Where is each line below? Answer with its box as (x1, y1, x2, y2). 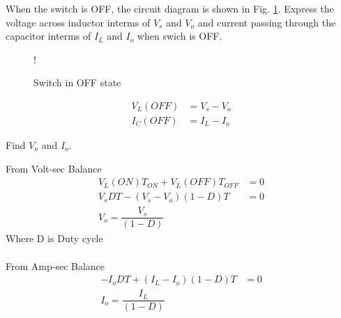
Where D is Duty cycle (6, 231, 103, 246)
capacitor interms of (6, 29, 91, 43)
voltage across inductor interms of (6, 15, 151, 29)
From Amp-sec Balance (6, 258, 105, 273)
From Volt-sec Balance (6, 161, 102, 175)
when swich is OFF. (137, 29, 222, 43)
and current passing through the (197, 15, 336, 29)
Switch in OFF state (33, 75, 121, 90)
